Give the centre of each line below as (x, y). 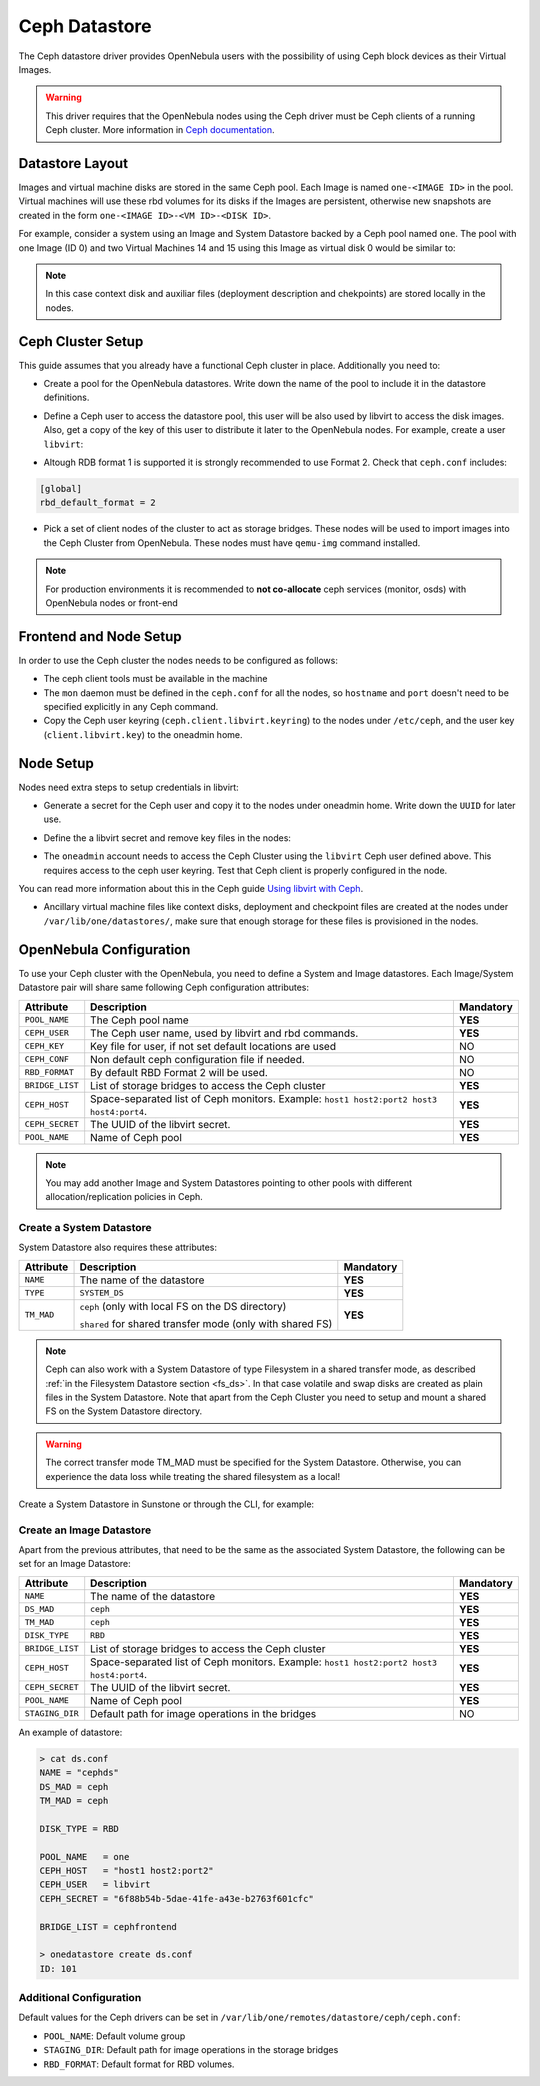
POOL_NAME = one (84, 1856)
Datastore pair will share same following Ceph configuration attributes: (164, 987)
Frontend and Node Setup (100, 636)
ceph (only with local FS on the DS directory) (183, 1306)
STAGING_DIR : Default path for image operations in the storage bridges (191, 2050)
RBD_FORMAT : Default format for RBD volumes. (139, 2064)
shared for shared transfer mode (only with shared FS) (206, 1323)
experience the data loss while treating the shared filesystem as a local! (193, 1476)
